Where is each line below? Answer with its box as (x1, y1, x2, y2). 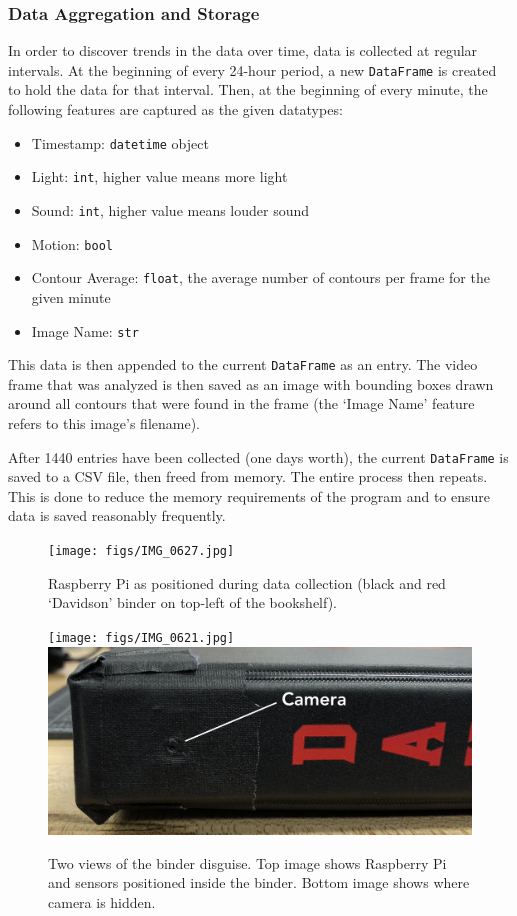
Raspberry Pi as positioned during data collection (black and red (48, 572, 446, 593)
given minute (31, 286, 111, 307)
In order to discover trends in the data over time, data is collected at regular (8, 40, 478, 61)
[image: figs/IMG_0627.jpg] (48, 544, 235, 559)
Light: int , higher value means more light (31, 166, 288, 187)
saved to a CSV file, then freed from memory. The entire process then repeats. (8, 466, 488, 487)
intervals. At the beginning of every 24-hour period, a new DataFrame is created (8, 59, 497, 80)
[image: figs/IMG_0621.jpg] (48, 630, 235, 645)
